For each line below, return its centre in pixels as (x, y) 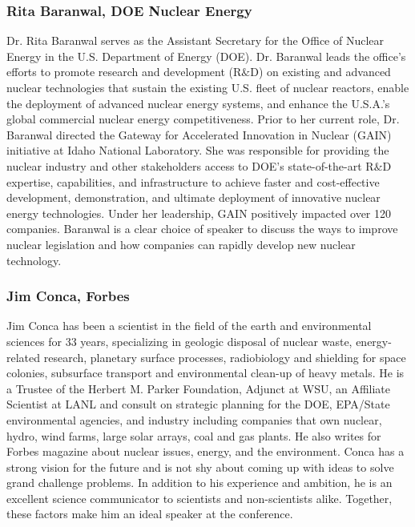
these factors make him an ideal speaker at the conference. (150, 514)
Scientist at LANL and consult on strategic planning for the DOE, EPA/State (198, 404)
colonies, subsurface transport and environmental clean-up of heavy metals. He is (205, 373)
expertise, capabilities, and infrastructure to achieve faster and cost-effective (193, 181)
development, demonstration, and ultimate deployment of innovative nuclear (193, 197)
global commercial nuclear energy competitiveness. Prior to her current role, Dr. (203, 119)
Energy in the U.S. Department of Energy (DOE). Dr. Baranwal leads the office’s (206, 56)
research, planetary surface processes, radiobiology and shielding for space (225, 357)
